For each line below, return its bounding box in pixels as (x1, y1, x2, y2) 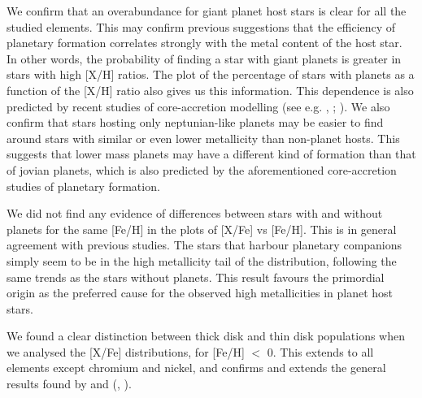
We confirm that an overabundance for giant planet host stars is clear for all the (7, 2, 407, 19)
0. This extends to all (267, 343, 374, 360)
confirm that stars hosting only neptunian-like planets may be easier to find (7, 114, 384, 131)
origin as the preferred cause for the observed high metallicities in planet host (7, 284, 394, 301)
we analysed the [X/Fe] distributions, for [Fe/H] (7, 343, 245, 360)
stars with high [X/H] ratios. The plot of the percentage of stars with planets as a (7, 66, 415, 83)
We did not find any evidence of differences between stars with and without (7, 205, 383, 222)
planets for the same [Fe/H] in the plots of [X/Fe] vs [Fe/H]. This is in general (7, 220, 397, 237)
